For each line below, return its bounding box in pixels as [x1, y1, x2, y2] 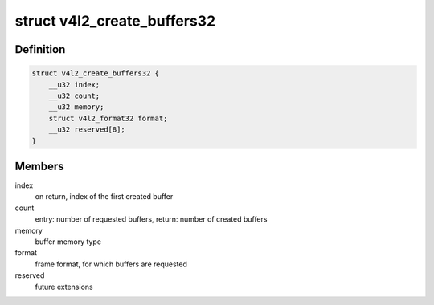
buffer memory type [35, 237, 102, 246]
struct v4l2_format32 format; [48, 113, 168, 123]
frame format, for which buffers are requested [35, 259, 188, 269]
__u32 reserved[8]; [48, 125, 126, 134]
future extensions [35, 282, 93, 291]
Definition [14, 43, 66, 56]
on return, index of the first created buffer [35, 192, 174, 201]
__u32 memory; [48, 103, 104, 112]
